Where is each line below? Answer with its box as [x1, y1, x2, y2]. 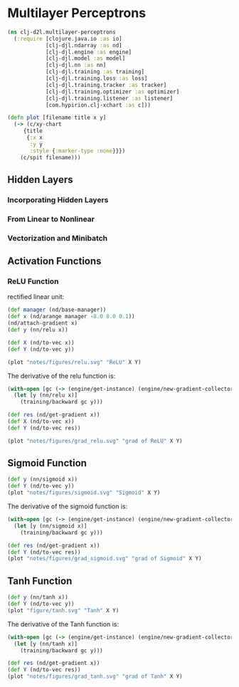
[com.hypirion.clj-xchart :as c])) [45, 101, 152, 108]
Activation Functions [7, 255, 102, 268]
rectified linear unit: [7, 293, 65, 301]
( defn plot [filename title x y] [7, 114, 107, 122]
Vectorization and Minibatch [7, 233, 108, 243]
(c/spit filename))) [20, 154, 81, 161]
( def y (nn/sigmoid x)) [7, 476, 78, 483]
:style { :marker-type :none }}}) [29, 147, 126, 154]
